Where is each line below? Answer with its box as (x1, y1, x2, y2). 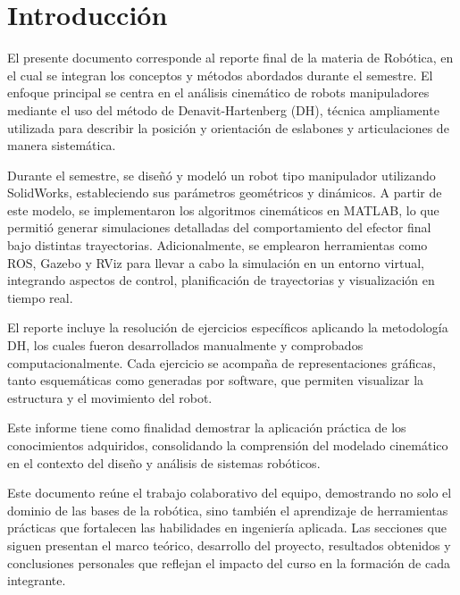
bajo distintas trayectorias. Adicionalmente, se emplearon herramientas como (7, 236, 428, 255)
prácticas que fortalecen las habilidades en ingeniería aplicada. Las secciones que (7, 518, 447, 537)
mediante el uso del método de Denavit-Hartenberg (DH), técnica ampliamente (7, 100, 439, 119)
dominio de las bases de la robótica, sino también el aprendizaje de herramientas (7, 500, 448, 519)
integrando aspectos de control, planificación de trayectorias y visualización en (7, 271, 435, 289)
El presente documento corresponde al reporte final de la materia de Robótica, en (7, 48, 454, 67)
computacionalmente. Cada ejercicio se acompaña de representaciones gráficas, (7, 353, 436, 372)
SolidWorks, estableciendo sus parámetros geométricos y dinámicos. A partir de (7, 183, 442, 202)
